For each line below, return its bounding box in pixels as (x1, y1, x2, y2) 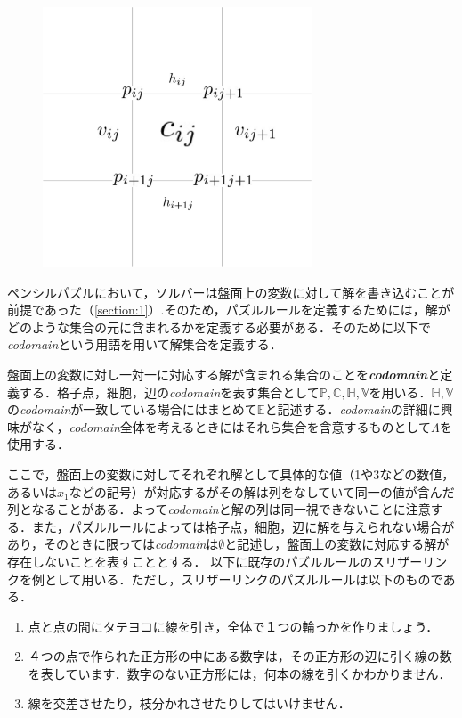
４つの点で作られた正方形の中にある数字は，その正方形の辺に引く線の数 (28, 647, 452, 665)
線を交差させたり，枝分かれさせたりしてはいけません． (28, 694, 351, 713)
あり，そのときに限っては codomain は (7, 534, 219, 553)
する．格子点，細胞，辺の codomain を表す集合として (19, 382, 320, 401)
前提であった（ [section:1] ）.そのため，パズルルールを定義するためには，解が (7, 300, 450, 319)
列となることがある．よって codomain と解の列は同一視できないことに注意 (7, 500, 431, 518)
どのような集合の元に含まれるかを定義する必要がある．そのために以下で (7, 317, 431, 336)
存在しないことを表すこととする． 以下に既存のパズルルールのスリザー (7, 551, 423, 570)
